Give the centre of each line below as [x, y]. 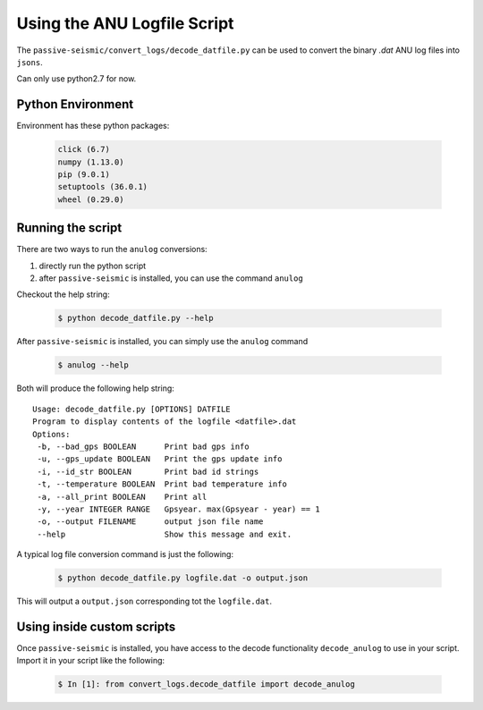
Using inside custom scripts [96, 626]
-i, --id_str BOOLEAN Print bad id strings [148, 471]
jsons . [30, 62]
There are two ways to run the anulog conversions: [112, 249]
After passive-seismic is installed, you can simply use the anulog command [162, 342]
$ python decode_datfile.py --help [136, 318]
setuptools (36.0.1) [102, 187]
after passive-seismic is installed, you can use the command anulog [171, 278]
